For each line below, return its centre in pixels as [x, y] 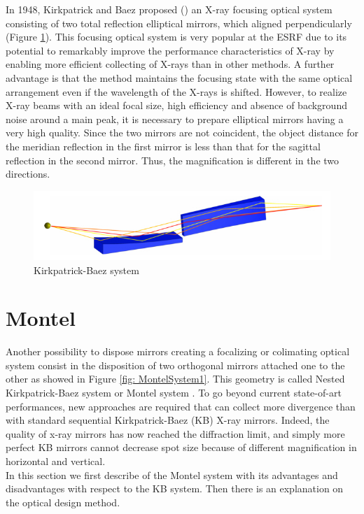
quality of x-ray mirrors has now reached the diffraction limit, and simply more [175, 433]
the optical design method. [63, 502]
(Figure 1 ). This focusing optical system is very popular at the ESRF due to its [176, 37]
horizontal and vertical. [56, 461]
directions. [28, 174]
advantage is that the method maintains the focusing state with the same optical [179, 77]
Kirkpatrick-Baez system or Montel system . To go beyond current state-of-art [174, 393]
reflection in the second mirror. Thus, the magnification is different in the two [173, 160]
